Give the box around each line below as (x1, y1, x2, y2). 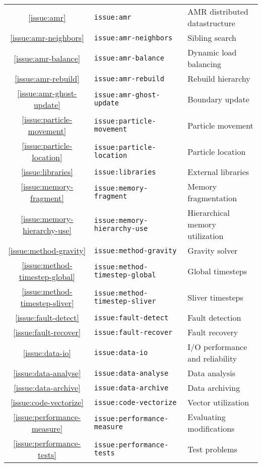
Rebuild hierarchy (187, 73, 250, 84)
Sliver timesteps (187, 291, 243, 303)
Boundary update (187, 93, 249, 105)
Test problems (187, 443, 237, 455)
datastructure (187, 17, 235, 29)
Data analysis (187, 367, 235, 379)
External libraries (187, 166, 249, 178)
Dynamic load (187, 46, 237, 58)
